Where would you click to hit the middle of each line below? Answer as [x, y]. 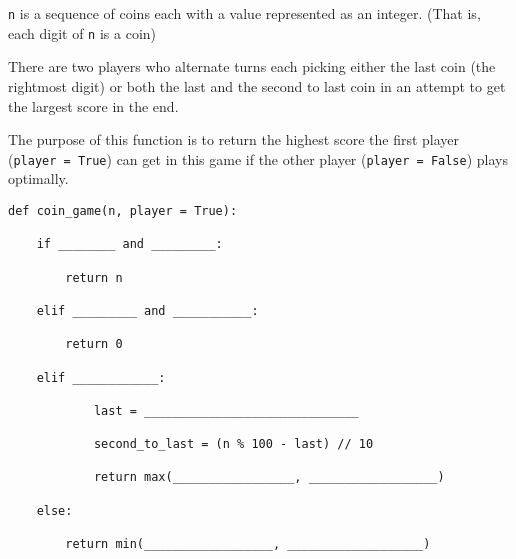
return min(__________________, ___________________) [248, 544]
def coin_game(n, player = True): [123, 210]
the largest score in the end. [93, 105]
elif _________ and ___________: [147, 310]
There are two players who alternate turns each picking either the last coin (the [252, 66]
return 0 [94, 344]
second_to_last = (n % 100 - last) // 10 [233, 444]
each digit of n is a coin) [82, 32]
